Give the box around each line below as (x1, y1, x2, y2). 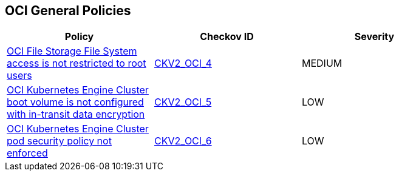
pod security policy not (7, 135, 112, 147)
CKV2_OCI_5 (154, 96, 212, 109)
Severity (354, 30, 395, 43)
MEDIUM (301, 57, 343, 70)
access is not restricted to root (7, 57, 146, 70)
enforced (7, 147, 48, 160)
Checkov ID (200, 30, 254, 43)
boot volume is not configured (7, 96, 144, 109)
